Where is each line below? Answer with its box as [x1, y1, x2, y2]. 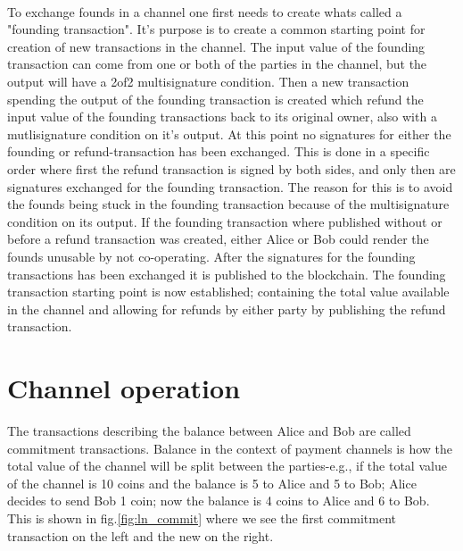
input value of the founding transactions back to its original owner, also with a [7, 107, 437, 126]
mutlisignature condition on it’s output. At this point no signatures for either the [7, 124, 451, 143]
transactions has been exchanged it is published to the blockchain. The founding [7, 264, 446, 283]
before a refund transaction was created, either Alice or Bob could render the [7, 230, 429, 248]
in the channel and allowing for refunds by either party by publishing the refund [7, 299, 446, 318]
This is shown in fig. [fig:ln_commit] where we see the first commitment [7, 508, 396, 527]
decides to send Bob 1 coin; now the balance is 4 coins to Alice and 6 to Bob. [7, 491, 430, 510]
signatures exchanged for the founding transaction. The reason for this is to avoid [7, 177, 453, 196]
